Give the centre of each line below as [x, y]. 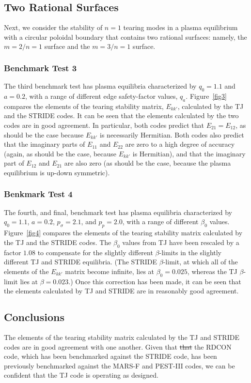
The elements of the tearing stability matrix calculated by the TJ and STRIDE [122, 337]
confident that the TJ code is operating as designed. [81, 375]
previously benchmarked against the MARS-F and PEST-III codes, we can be [119, 365]
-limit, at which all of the [200, 262]
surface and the [67, 46]
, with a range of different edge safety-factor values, [101, 96]
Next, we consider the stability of [53, 27]
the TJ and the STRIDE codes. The [58, 242]
